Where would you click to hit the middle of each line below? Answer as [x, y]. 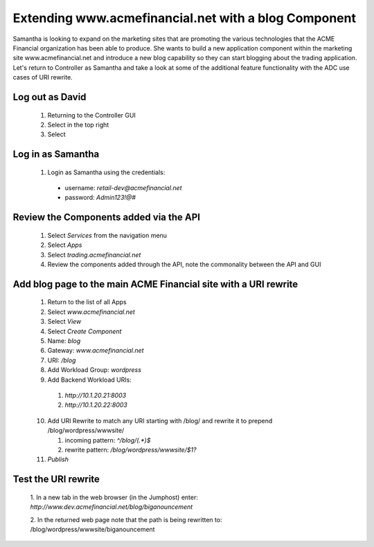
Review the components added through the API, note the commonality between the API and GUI [184, 265]
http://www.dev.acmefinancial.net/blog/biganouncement [112, 507]
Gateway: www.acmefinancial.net [96, 351]
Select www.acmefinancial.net [91, 312]
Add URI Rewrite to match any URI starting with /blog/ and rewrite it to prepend [160, 420]
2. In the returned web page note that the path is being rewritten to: [126, 519]
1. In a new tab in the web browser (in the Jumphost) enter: [114, 497]
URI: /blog [62, 360]
